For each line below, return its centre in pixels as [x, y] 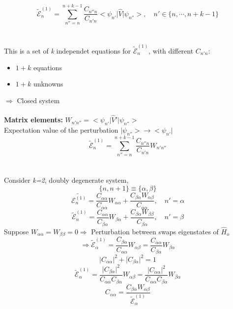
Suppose [16, 231]
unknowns [48, 84]
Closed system [38, 100]
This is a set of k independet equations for [68, 50]
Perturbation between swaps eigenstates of [155, 231]
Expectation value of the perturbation [61, 129]
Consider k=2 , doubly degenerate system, [66, 180]
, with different [171, 50]
